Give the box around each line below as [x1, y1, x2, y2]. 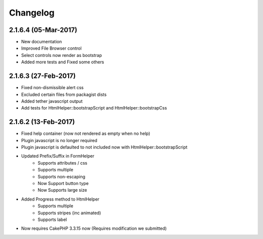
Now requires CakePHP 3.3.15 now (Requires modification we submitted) [21, 225, 167, 231]
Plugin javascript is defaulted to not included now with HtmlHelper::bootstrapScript [21, 144, 188, 150]
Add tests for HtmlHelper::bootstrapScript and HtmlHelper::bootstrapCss [21, 105, 168, 111]
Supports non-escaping [38, 173, 85, 180]
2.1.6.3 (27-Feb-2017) [9, 72, 76, 80]
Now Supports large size [38, 187, 87, 193]
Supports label [38, 217, 67, 222]
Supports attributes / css [38, 160, 88, 165]
